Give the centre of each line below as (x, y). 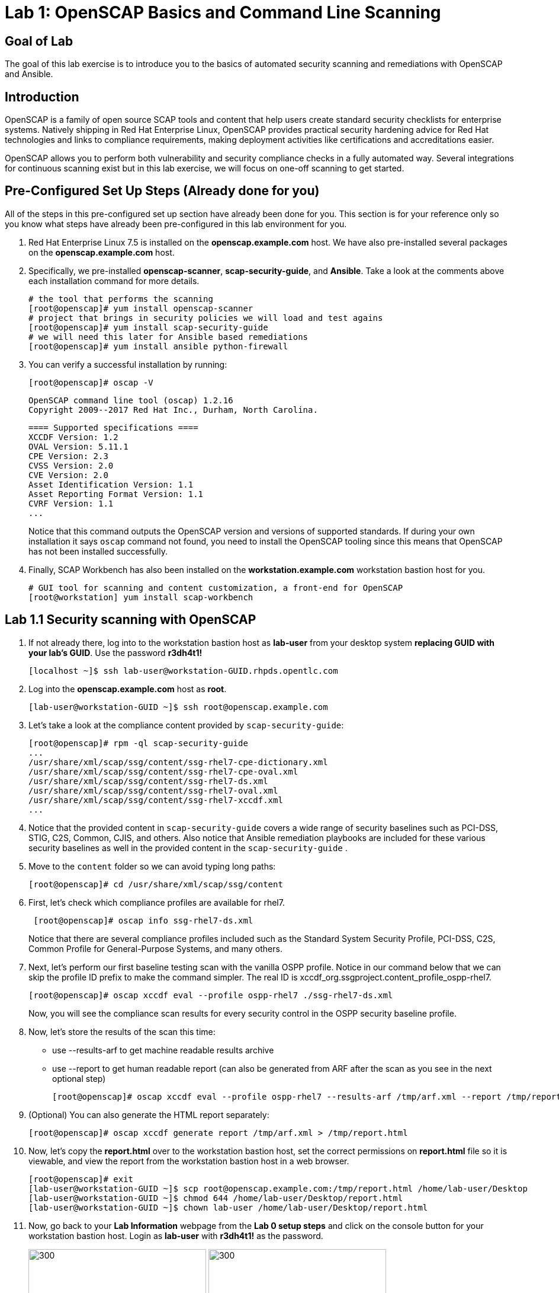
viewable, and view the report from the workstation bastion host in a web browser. (189, 1161)
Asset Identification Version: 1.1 (111, 484)
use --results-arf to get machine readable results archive (163, 1050)
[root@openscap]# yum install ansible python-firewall (158, 346)
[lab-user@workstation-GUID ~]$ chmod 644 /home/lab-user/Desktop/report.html (216, 1198)
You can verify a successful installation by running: (128, 364)
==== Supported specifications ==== (113, 427)
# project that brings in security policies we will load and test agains (206, 318)
